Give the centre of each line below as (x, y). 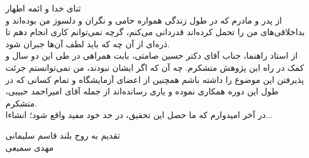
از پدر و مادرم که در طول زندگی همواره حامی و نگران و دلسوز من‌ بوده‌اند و (144, 20)
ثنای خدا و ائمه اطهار (43, 8)
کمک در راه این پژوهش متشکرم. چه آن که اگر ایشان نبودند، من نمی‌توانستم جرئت (155, 67)
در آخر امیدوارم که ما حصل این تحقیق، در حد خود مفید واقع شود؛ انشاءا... (139, 115)
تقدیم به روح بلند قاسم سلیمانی (63, 135)
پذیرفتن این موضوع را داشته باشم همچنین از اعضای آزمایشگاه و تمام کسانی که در (155, 79)
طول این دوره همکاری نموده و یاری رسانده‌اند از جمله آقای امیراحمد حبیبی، (142, 91)
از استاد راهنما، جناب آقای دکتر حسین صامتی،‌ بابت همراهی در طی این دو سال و (152, 55)
